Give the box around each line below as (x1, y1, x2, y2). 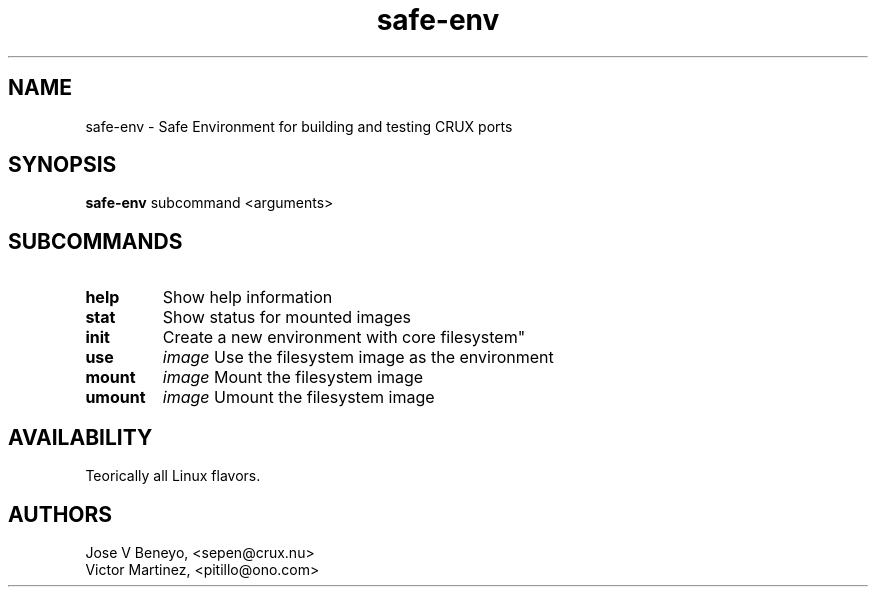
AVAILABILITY (8, 424, 153, 450)
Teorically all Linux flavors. (85, 467, 261, 485)
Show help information (162, 287, 333, 308)
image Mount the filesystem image (162, 367, 424, 388)
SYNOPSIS (8, 152, 117, 178)
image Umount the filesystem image (162, 387, 435, 408)
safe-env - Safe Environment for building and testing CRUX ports (85, 117, 513, 135)
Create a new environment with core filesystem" (162, 327, 526, 348)
